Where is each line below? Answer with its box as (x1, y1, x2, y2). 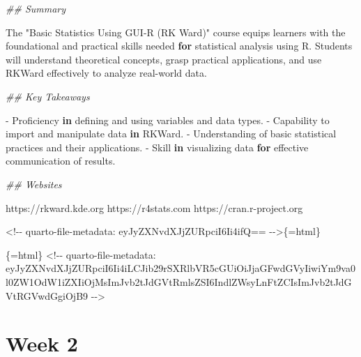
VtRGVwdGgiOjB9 (6, 288, 89, 303)
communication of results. (6, 153, 116, 168)
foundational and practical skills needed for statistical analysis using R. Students (6, 38, 353, 53)
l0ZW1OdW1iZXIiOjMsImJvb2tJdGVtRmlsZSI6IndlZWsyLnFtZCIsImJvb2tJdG (6, 274, 352, 289)
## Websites (6, 176, 62, 191)
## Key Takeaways (6, 89, 90, 103)
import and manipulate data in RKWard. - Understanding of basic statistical (6, 126, 337, 141)
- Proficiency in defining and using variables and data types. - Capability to (6, 112, 330, 127)
